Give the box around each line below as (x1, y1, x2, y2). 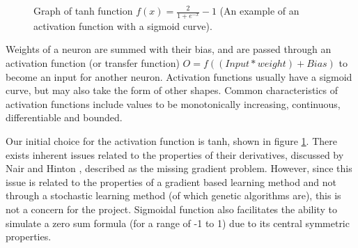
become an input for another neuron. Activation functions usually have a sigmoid (6, 69, 352, 84)
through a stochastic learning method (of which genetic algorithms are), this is (6, 188, 341, 203)
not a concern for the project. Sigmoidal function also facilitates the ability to (6, 201, 337, 216)
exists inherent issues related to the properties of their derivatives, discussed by (6, 147, 344, 162)
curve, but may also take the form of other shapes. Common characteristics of (6, 83, 338, 98)
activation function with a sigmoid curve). (33, 18, 212, 33)
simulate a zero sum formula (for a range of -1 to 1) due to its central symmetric (6, 215, 350, 230)
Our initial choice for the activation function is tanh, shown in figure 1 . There (6, 133, 337, 148)
